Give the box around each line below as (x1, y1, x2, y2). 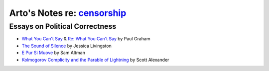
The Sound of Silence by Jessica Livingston (21, 43, 112, 49)
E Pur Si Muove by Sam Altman (21, 50, 86, 56)
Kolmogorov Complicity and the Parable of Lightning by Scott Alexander (21, 57, 169, 63)
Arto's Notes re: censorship (9, 7, 127, 18)
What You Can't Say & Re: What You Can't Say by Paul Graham (21, 36, 150, 42)
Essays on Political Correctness (9, 22, 117, 31)
